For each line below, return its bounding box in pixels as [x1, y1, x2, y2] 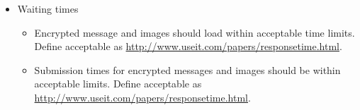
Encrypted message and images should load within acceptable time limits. [34, 25, 355, 39]
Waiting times [17, 1, 79, 16]
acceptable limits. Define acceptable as [34, 76, 202, 91]
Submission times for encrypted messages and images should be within [34, 62, 341, 77]
